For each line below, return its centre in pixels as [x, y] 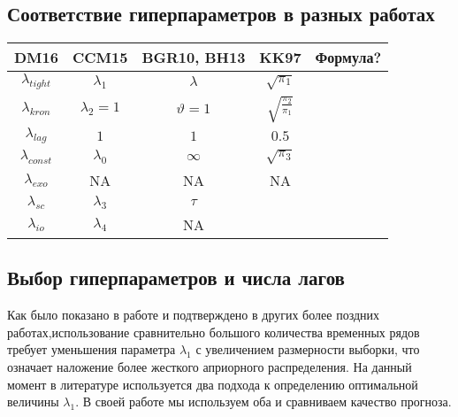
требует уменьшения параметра [92, 349]
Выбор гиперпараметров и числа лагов [176, 278]
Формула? [348, 58]
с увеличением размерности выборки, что [308, 349]
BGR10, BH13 [194, 58]
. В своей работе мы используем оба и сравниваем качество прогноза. [263, 402]
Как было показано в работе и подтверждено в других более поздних [194, 315]
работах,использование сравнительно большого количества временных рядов [214, 332]
